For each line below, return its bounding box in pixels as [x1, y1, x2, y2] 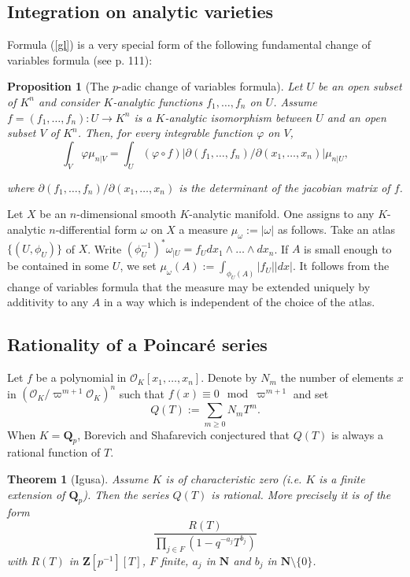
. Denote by [201, 369, 257, 386]
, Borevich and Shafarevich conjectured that [77, 426, 290, 442]
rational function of [7, 444, 101, 460]
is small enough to [304, 240, 392, 257]
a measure [179, 220, 228, 237]
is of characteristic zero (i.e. [165, 471, 302, 486]
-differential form [55, 220, 137, 237]
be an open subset [317, 78, 402, 94]
